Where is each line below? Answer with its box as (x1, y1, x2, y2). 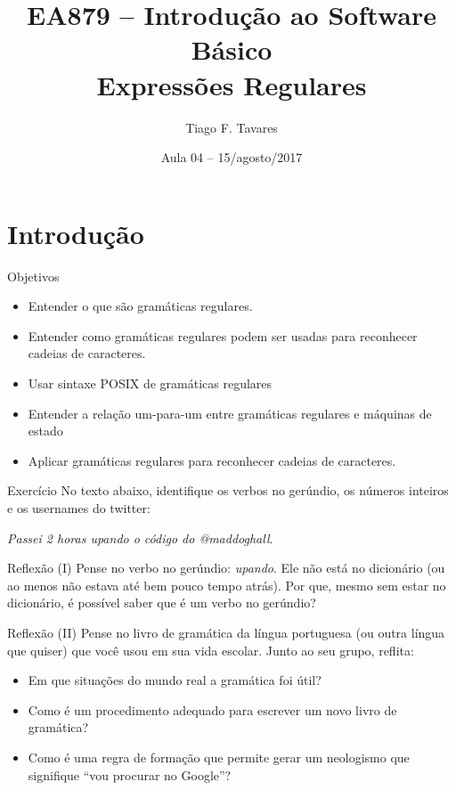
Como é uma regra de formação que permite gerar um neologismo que (28, 747, 410, 766)
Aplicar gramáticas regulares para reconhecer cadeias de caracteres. (28, 451, 396, 469)
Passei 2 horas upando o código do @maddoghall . (7, 528, 273, 547)
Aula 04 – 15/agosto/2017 (160, 148, 303, 167)
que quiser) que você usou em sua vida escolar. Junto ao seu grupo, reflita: (7, 640, 414, 659)
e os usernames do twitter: (7, 498, 151, 517)
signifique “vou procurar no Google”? (28, 765, 232, 784)
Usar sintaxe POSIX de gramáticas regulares (28, 374, 273, 392)
